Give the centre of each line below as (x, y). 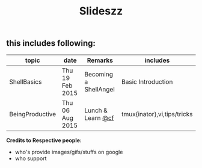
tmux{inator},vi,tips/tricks (157, 114)
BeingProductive (33, 114)
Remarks (100, 60)
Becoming (99, 74)
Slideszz (101, 11)
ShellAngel (100, 89)
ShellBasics (26, 81)
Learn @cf (99, 117)
